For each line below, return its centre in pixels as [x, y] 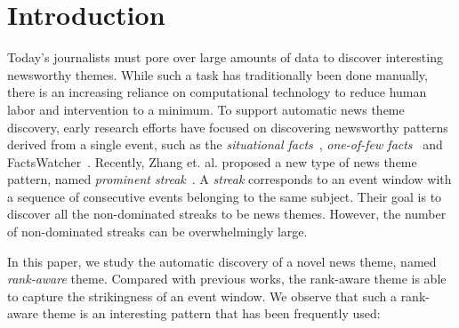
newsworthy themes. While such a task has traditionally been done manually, [217, 74]
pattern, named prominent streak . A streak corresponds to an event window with [229, 179]
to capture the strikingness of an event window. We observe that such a [202, 296]
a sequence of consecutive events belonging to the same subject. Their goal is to [225, 196]
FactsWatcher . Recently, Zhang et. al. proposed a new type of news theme [212, 161]
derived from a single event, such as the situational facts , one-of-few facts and [225, 144]
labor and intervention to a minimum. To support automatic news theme [206, 109]
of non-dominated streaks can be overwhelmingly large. [157, 232]
